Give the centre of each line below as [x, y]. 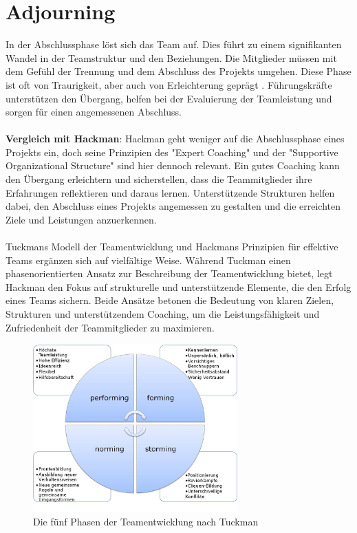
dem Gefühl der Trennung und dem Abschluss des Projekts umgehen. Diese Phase [178, 71]
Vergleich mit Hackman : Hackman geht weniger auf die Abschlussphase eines [175, 139]
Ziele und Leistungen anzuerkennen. [81, 219]
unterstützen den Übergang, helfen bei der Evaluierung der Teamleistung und [169, 98]
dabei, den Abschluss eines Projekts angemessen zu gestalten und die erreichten [173, 206]
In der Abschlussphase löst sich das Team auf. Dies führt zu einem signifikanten [174, 44]
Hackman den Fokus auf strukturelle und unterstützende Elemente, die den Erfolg [178, 286]
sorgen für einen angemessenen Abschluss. [94, 112]
